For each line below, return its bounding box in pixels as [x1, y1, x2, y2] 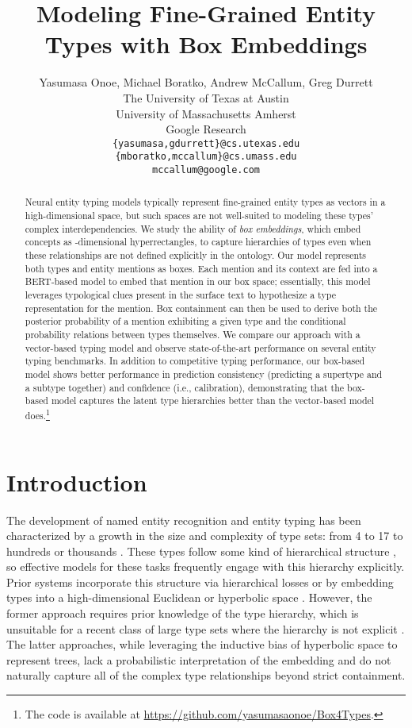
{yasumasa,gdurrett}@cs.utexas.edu [112, 137, 300, 149]
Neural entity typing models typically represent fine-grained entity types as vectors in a [25, 195, 386, 209]
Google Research [166, 121, 246, 137]
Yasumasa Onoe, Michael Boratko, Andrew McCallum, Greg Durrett [39, 74, 373, 91]
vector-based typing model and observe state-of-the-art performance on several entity [25, 341, 376, 354]
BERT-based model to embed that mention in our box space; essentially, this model [25, 275, 371, 288]
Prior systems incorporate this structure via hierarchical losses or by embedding [6, 573, 394, 590]
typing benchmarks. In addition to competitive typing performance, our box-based [25, 354, 365, 368]
